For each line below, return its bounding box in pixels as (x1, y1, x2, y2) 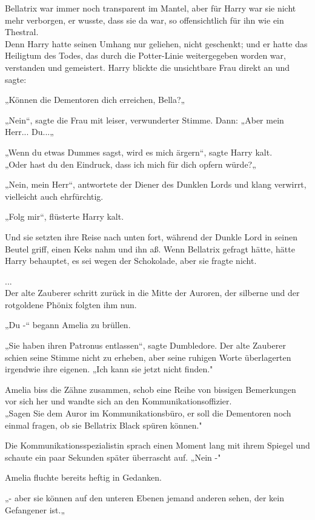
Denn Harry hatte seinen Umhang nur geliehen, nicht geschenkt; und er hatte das (5, 37, 308, 50)
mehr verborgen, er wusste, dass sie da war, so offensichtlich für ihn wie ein (5, 13, 284, 26)
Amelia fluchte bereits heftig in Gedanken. (5, 471, 162, 484)
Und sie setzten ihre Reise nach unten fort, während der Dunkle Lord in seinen (5, 230, 297, 243)
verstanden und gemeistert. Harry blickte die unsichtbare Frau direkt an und (5, 61, 290, 73)
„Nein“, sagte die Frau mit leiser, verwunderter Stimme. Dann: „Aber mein (5, 113, 284, 126)
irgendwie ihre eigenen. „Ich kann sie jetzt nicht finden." (5, 363, 213, 375)
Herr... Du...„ (5, 125, 54, 138)
